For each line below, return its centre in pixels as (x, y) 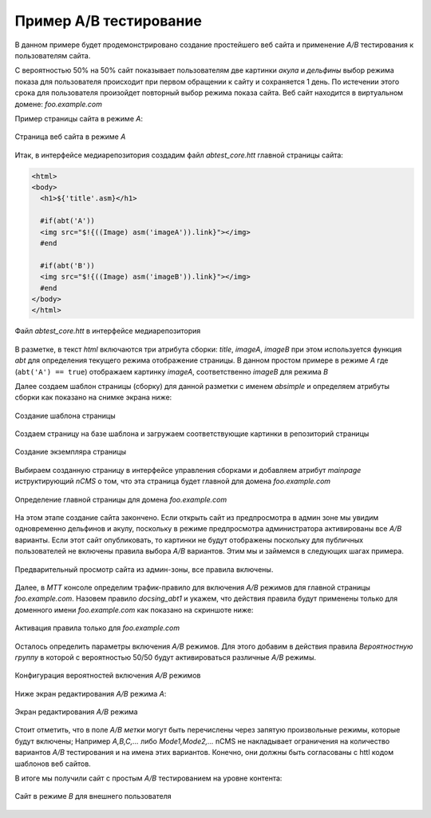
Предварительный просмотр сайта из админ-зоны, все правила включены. (144, 569)
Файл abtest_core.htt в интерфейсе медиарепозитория (108, 331)
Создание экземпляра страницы (71, 452)
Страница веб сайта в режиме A (70, 137)
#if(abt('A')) (68, 221)
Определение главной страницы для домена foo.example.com (121, 499)
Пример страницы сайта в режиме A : (79, 118)
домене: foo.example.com (59, 104)
